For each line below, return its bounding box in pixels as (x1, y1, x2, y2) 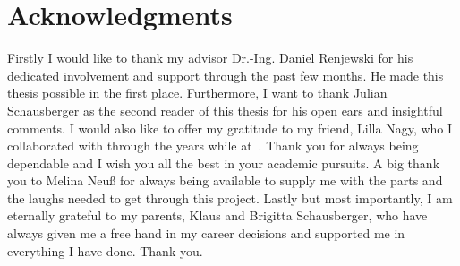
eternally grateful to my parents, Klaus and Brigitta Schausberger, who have (7, 206, 428, 225)
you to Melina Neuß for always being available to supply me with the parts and (7, 171, 443, 190)
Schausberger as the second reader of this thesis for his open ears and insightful (7, 100, 443, 119)
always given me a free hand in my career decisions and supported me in (7, 224, 405, 243)
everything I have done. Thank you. (7, 241, 203, 260)
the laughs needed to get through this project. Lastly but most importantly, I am (7, 188, 453, 207)
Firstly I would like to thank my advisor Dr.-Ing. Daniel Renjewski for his (7, 48, 413, 67)
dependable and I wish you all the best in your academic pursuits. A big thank (7, 153, 440, 172)
